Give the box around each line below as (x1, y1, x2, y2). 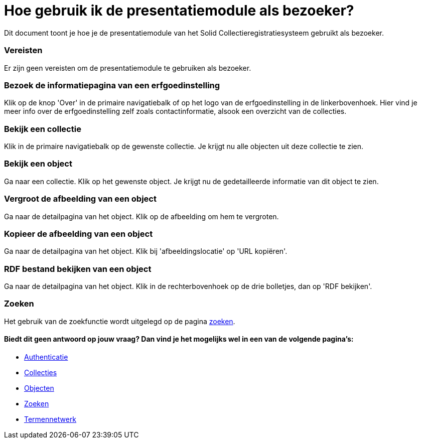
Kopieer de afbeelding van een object (4, 228, 153, 239)
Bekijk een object (4, 159, 72, 169)
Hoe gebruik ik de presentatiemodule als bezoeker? (4, 2, 354, 19)
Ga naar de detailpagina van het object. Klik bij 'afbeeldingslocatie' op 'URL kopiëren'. (4, 247, 288, 256)
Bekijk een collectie (4, 123, 81, 134)
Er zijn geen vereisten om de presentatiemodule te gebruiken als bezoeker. (4, 63, 251, 72)
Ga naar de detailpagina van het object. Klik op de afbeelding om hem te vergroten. (4, 212, 279, 221)
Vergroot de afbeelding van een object (4, 194, 157, 204)
